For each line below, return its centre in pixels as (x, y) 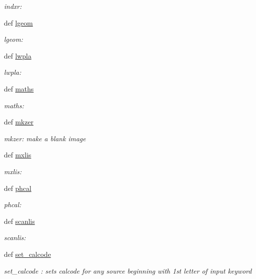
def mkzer (19, 122)
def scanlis (19, 221)
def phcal (18, 188)
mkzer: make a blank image (45, 138)
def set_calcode (28, 254)
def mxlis (18, 155)
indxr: (13, 6)
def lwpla (18, 55)
